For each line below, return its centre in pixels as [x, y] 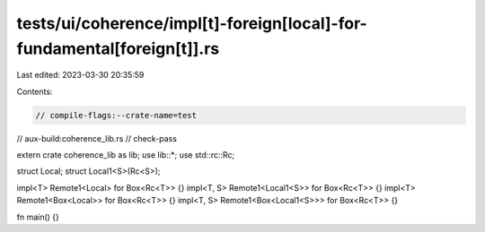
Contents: [35, 91]
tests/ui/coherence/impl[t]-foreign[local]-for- [192, 23]
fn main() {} [38, 217]
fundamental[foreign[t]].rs [118, 48]
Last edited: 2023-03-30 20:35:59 [80, 75]
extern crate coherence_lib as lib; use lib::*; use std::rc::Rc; [126, 155]
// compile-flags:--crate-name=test [116, 115]
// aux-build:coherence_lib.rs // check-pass [97, 138]
